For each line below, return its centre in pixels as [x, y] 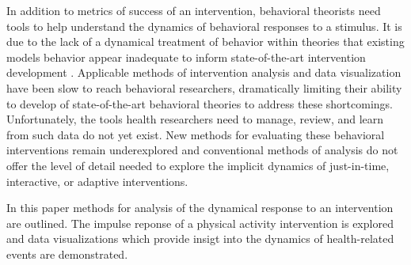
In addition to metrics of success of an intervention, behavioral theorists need [194, 10]
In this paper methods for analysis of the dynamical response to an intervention [200, 208]
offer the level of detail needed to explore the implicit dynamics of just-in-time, [198, 165]
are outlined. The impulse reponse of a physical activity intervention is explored [200, 223]
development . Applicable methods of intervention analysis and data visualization [204, 72]
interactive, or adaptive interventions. [97, 181]
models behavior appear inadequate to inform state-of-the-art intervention [186, 57]
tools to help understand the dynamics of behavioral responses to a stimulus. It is [204, 26]
